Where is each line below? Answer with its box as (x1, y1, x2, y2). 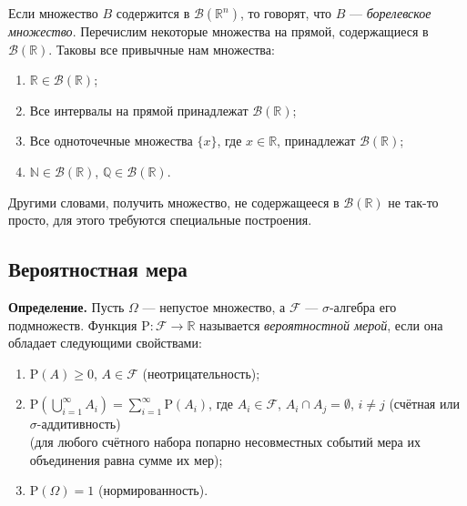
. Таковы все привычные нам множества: (48, 39, 275, 58)
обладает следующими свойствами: (8, 333, 202, 352)
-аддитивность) (36, 414, 121, 433)
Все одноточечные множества (29, 131, 193, 150)
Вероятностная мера (8, 255, 188, 283)
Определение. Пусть (8, 297, 125, 316)
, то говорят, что (239, 4, 332, 22)
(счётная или (389, 394, 460, 413)
